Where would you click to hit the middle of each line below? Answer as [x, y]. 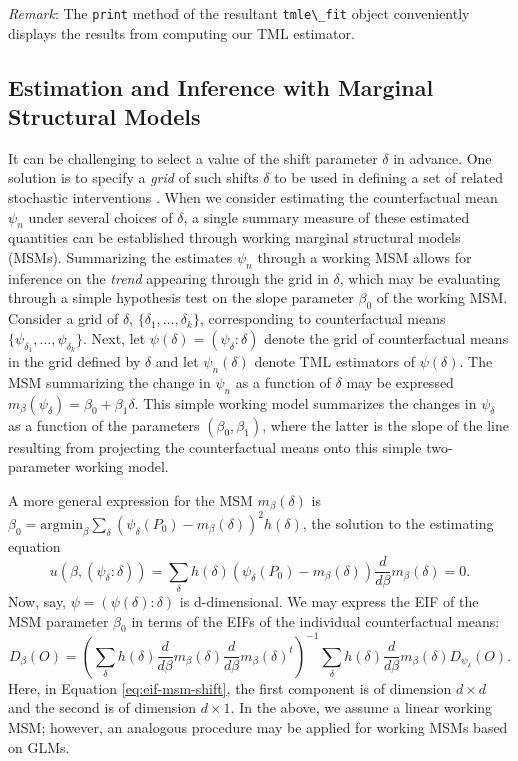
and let [177, 361]
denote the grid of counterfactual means [386, 337]
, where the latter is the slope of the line [385, 424]
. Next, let [114, 337]
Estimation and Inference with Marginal [221, 86]
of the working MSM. [442, 297]
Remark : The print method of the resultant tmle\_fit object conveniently [239, 13]
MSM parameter [58, 620]
